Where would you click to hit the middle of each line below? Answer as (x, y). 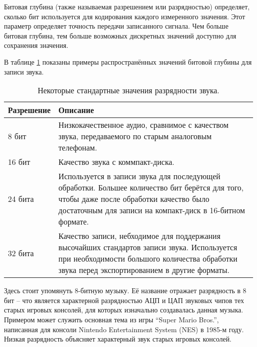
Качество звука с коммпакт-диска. (116, 162)
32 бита (21, 253)
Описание (76, 110)
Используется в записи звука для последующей (139, 176)
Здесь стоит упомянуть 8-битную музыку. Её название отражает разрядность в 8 (125, 290)
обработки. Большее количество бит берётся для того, (151, 188)
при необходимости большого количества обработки (148, 259)
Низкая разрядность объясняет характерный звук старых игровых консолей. (118, 339)
